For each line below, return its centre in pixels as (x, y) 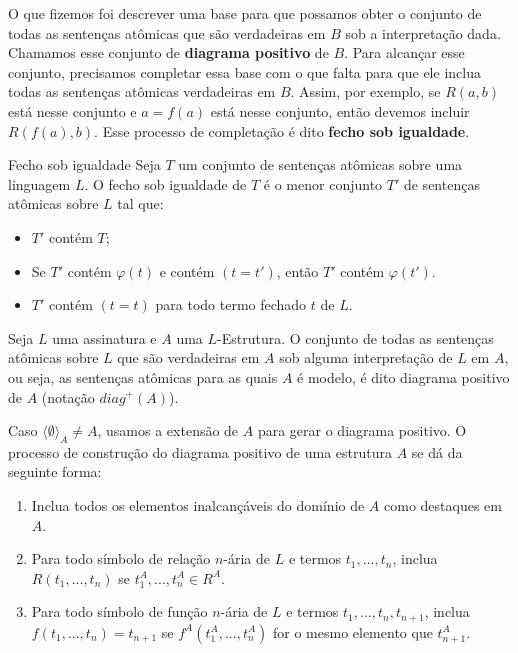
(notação (68, 396)
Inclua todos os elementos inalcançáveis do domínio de (198, 505)
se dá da (437, 451)
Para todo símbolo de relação (121, 558)
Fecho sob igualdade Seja (84, 164)
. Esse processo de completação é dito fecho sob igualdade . (282, 130)
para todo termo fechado (231, 304)
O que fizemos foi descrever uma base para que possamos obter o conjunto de (245, 13)
